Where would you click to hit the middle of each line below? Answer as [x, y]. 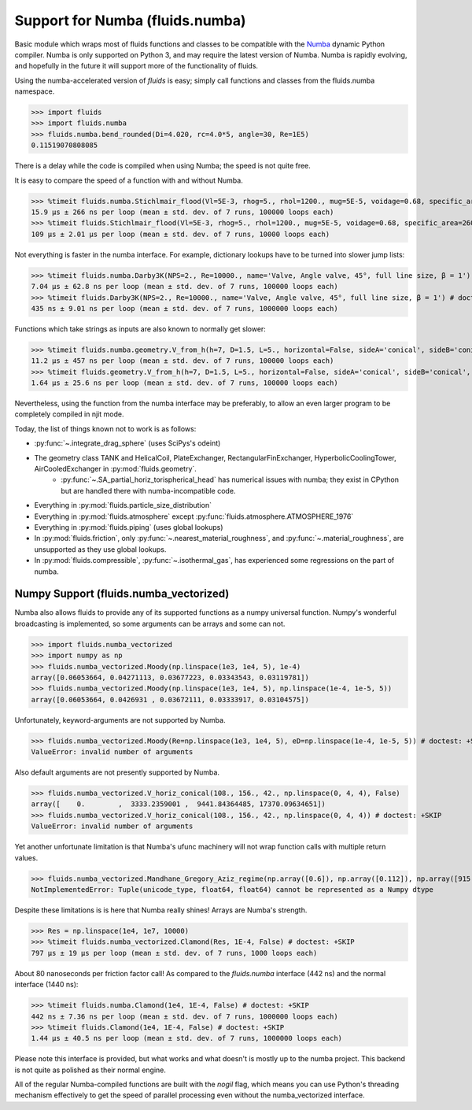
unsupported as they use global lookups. [100, 549]
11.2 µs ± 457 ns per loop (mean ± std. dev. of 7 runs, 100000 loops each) [183, 361]
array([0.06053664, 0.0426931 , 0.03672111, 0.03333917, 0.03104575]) [170, 699]
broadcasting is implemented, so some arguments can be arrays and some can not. [150, 623]
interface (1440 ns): [46, 985]
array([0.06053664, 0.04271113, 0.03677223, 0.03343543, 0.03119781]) [170, 677]
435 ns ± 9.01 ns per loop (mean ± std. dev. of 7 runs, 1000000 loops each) [184, 308]
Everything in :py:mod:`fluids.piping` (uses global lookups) [129, 527]
